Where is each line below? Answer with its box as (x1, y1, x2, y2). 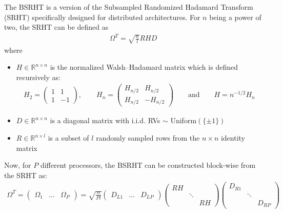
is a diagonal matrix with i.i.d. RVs (50, 115, 160, 126)
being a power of (209, 11, 261, 22)
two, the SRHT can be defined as (4, 22, 109, 32)
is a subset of (48, 132, 89, 143)
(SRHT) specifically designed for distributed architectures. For (4, 11, 200, 22)
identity (220, 132, 246, 143)
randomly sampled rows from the (96, 132, 200, 143)
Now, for (4, 160, 31, 170)
